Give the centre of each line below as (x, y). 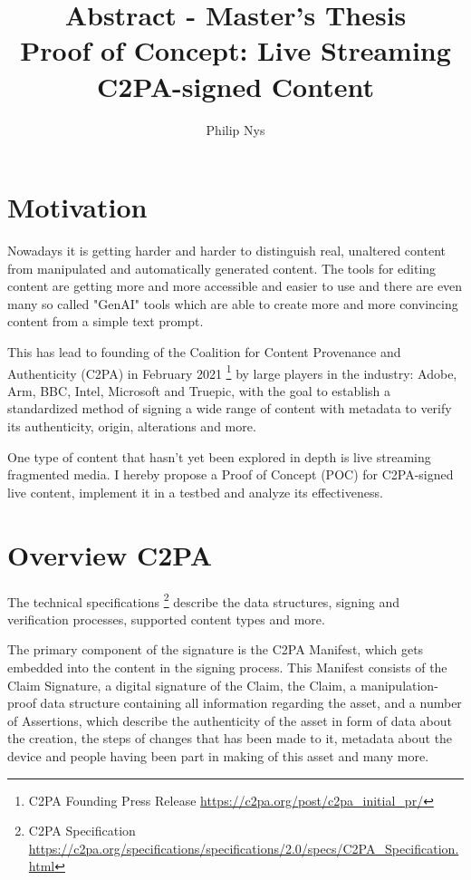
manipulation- (399, 685)
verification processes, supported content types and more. (166, 619)
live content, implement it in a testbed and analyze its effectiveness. (195, 492)
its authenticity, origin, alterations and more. (132, 426)
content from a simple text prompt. (106, 321)
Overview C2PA (110, 554)
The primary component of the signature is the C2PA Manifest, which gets (216, 649)
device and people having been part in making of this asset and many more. (218, 755)
